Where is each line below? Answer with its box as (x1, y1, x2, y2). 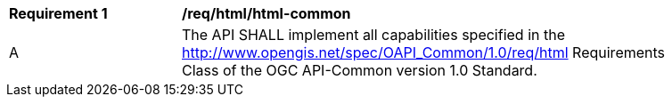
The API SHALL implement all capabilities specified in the (182, 26, 565, 44)
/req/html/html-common (182, 4, 351, 22)
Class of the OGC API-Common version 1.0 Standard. (182, 61, 537, 79)
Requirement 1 (9, 4, 108, 22)
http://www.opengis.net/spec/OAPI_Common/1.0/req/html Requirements (182, 44, 666, 61)
